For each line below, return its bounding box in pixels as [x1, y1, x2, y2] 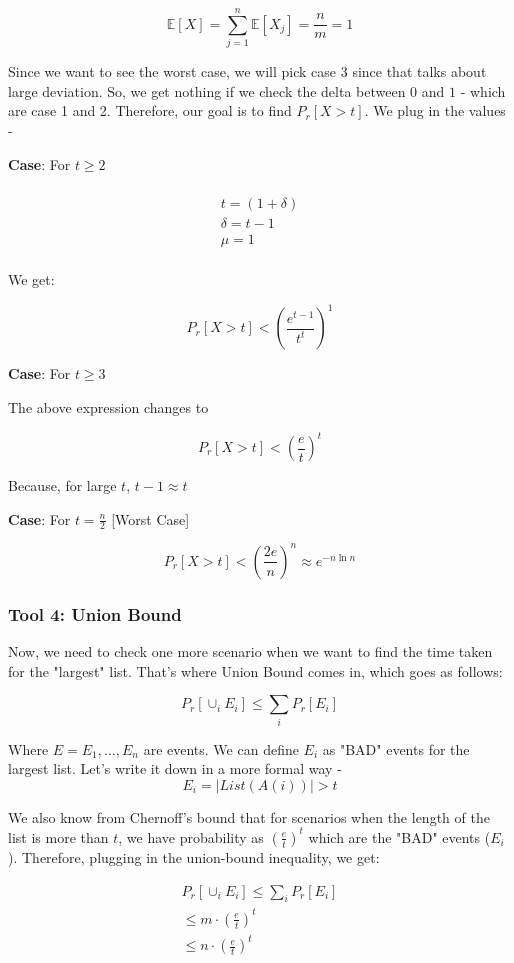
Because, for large [8, 475, 117, 496]
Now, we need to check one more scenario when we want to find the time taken [8, 641, 493, 662]
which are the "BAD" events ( [308, 826, 491, 847]
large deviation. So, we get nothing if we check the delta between [8, 80, 406, 101]
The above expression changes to [8, 396, 209, 417]
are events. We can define [143, 738, 299, 759]
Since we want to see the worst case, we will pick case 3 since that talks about [8, 61, 487, 82]
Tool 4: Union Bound [8, 601, 182, 626]
